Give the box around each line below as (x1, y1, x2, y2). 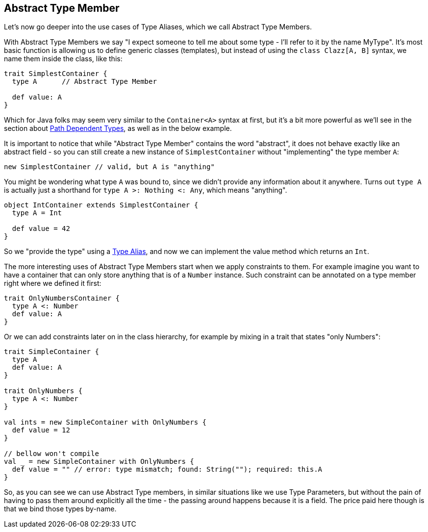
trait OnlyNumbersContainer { (4, 294, 120, 303)
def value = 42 (12, 225, 70, 233)
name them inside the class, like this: (4, 54, 123, 63)
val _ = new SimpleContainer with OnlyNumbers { (4, 457, 194, 466)
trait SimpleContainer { (4, 348, 99, 356)
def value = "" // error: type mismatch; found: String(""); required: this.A (12, 465, 323, 474)
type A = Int (12, 209, 62, 217)
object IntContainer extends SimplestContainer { (4, 201, 199, 209)
